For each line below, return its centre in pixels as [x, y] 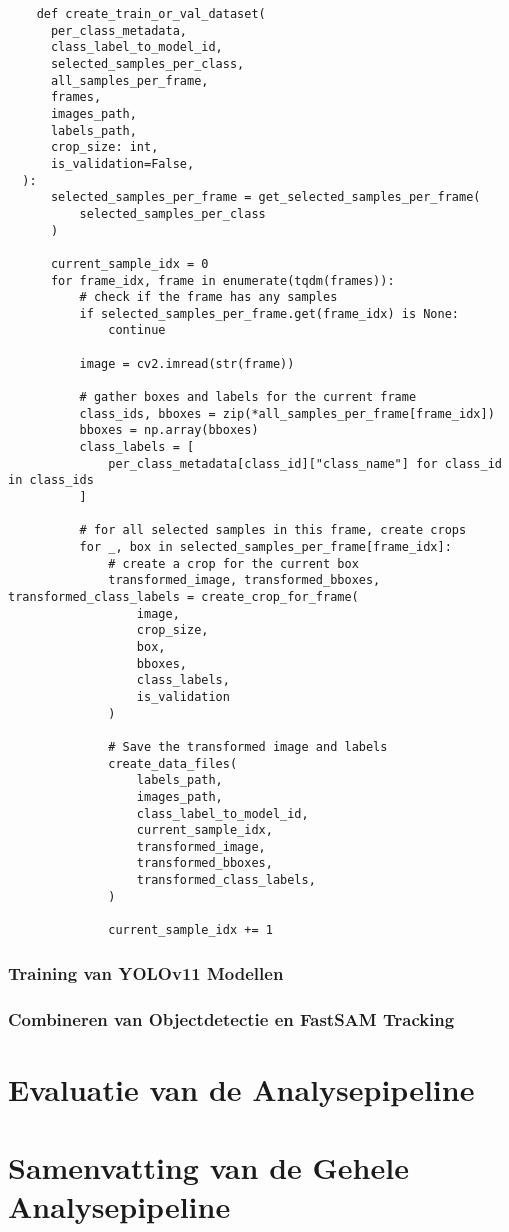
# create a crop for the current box [233, 563]
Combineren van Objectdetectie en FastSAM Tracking [231, 1018]
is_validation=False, [122, 163]
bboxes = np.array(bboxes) [169, 430]
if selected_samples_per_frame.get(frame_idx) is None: [269, 313]
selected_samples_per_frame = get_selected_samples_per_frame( [265, 197]
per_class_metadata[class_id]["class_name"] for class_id [305, 463]
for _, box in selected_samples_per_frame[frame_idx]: [265, 547]
